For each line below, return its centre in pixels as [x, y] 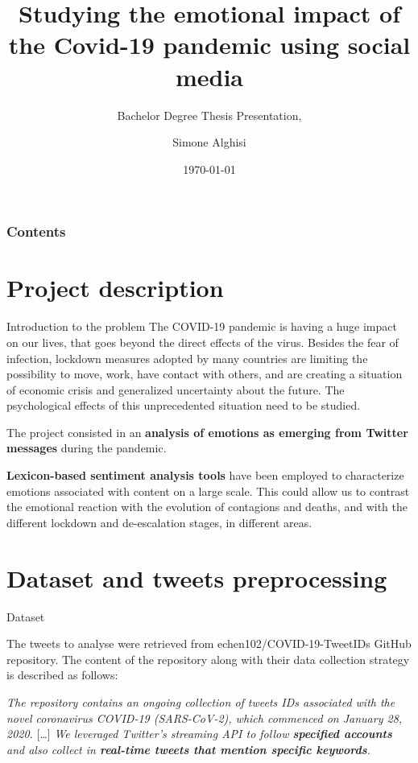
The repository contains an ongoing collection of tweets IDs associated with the [201, 701]
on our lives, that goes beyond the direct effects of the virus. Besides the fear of [203, 342]
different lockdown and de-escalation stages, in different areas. [159, 522]
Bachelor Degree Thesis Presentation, [209, 115]
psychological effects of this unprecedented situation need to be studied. [184, 405]
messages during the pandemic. [87, 448]
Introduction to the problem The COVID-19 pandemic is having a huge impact [202, 326]
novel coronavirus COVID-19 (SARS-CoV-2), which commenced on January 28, [205, 718]
